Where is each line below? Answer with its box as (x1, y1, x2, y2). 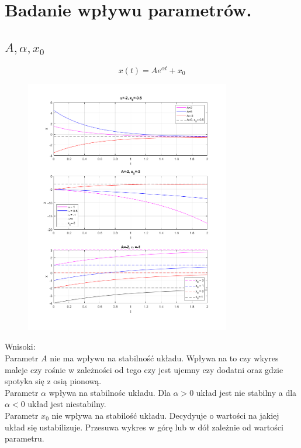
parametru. (5, 432, 44, 444)
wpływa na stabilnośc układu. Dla (49, 386, 171, 398)
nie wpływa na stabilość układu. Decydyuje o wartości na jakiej (51, 409, 279, 421)
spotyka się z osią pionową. (5, 375, 102, 387)
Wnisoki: (5, 340, 36, 353)
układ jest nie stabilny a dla (196, 386, 297, 398)
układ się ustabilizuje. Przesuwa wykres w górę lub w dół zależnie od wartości (5, 420, 283, 433)
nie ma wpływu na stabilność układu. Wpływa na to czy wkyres (50, 352, 279, 364)
